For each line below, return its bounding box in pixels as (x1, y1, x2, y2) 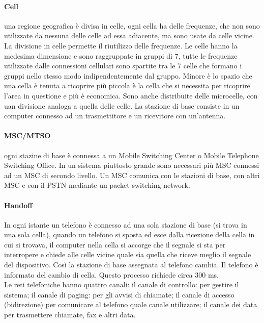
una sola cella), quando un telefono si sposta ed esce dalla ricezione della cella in (4, 229, 255, 240)
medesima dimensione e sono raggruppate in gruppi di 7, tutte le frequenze (4, 50, 238, 61)
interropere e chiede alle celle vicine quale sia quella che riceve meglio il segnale (4, 249, 251, 260)
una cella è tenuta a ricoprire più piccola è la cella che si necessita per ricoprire (4, 80, 250, 91)
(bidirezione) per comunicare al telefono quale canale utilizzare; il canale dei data (4, 299, 257, 310)
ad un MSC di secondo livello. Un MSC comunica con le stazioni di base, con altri (4, 169, 260, 180)
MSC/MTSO (4, 130, 51, 141)
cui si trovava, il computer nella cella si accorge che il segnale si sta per (4, 239, 226, 250)
